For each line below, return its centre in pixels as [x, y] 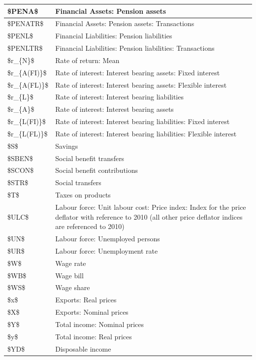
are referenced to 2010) [90, 226]
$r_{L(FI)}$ [27, 121]
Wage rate [71, 263]
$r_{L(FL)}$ [28, 133]
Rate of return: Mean [87, 60]
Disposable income [83, 348]
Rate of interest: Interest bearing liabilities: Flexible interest [146, 133]
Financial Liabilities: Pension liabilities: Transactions [135, 48]
